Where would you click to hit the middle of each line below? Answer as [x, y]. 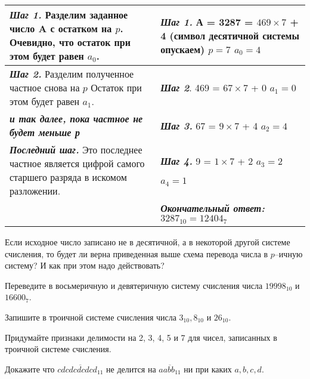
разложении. [35, 191]
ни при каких [208, 369]
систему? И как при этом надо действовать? [85, 265]
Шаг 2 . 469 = [190, 87]
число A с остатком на [61, 28]
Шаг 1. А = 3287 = [207, 21]
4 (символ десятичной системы [230, 35]
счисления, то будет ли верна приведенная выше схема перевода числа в [137, 253]
